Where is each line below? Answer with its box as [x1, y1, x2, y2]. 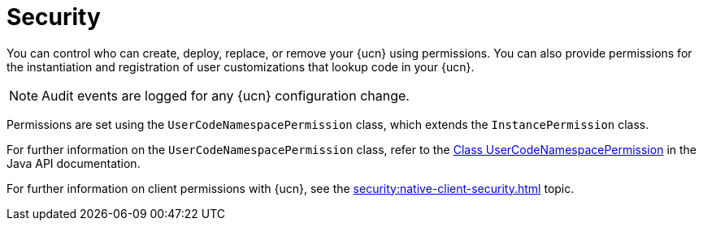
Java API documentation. [7, 156, 141, 170]
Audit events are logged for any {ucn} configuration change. [41, 87, 410, 104]
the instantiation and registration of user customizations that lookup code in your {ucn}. [7, 59, 475, 74]
